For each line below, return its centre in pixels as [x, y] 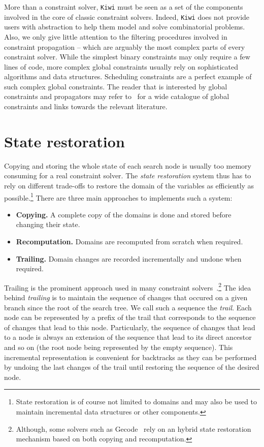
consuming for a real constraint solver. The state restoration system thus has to [128, 175]
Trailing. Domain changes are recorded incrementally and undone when [129, 258]
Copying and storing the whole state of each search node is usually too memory [128, 165]
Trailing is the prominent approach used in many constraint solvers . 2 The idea [128, 286]
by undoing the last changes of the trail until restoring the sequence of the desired [132, 367]
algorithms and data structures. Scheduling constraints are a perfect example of [128, 76]
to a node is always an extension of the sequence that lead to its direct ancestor [128, 337]
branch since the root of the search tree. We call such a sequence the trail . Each [128, 307]
